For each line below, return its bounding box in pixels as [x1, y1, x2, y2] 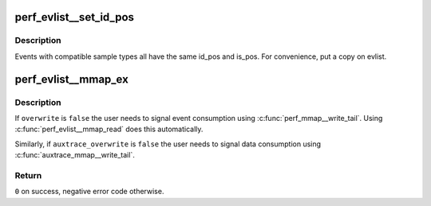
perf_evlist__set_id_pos [14, 10, 135, 24]
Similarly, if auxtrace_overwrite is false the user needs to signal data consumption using [14, 139, 322, 149]
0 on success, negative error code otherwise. [14, 187, 164, 196]
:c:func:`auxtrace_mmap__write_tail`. [14, 150, 135, 160]
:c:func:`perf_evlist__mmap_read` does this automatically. [14, 124, 204, 134]
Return [14, 169, 42, 181]
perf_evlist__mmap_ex [14, 72, 129, 86]
